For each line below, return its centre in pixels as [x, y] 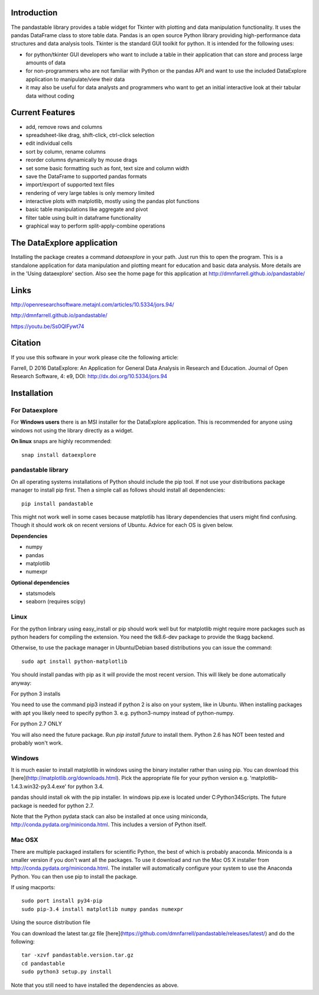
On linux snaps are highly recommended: [61, 441]
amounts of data [46, 63]
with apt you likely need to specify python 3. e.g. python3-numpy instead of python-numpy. [123, 713]
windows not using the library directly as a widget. [72, 430]
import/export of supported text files [70, 185]
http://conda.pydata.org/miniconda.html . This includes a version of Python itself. [109, 825]
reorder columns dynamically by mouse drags [82, 160]
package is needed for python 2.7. [53, 805]
